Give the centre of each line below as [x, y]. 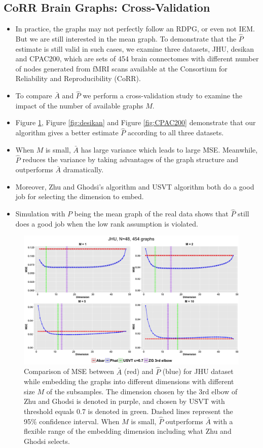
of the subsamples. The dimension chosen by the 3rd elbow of [142, 391]
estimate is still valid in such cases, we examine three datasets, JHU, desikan [135, 48]
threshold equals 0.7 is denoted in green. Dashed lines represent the [128, 411]
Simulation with [40, 214]
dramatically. [83, 170]
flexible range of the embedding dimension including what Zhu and [128, 431]
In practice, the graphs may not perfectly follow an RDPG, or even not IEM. [135, 29]
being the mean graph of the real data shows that [151, 214]
